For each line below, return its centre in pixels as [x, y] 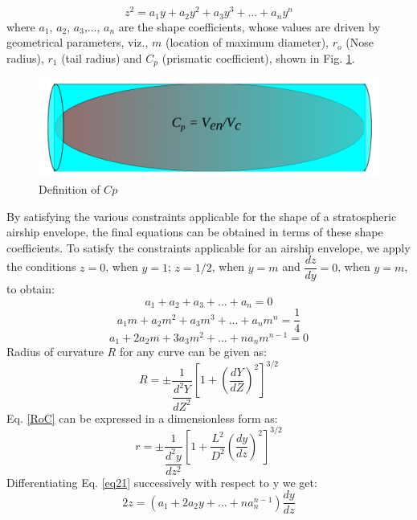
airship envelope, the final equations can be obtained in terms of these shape [195, 232]
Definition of [69, 188]
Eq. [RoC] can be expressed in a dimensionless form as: [142, 418]
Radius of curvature [55, 352]
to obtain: [31, 289]
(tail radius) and [102, 57]
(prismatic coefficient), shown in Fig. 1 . [258, 57]
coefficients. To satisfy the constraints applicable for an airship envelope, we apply [208, 247]
